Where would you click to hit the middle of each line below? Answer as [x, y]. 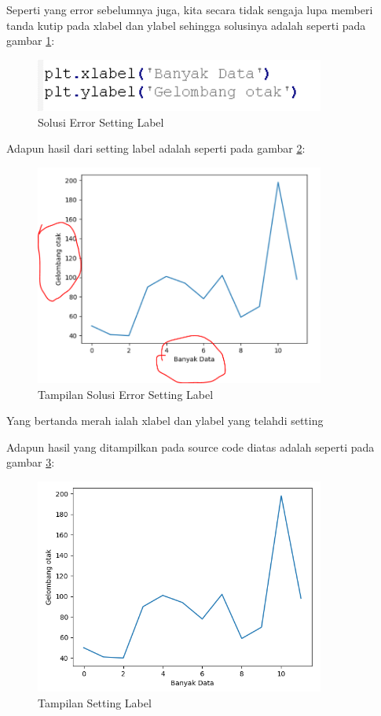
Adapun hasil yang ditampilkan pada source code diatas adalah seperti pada [190, 447]
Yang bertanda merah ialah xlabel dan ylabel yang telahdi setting [165, 421]
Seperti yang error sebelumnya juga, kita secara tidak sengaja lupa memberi [190, 9]
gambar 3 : [31, 462]
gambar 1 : [31, 41]
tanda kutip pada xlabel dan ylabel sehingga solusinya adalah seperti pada [186, 25]
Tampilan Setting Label [95, 702]
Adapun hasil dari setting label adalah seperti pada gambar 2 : [156, 148]
